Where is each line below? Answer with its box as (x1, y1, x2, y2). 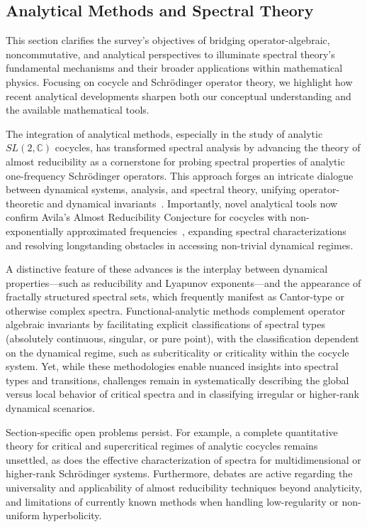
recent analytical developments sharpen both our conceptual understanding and (6, 88, 351, 103)
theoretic (6, 195, 44, 210)
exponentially (6, 223, 64, 238)
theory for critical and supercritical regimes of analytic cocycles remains (6, 438, 318, 453)
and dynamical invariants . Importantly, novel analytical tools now (47, 195, 338, 210)
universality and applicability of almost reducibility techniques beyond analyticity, (6, 480, 362, 495)
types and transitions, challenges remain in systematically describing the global (6, 372, 349, 387)
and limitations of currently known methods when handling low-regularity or (6, 494, 339, 509)
